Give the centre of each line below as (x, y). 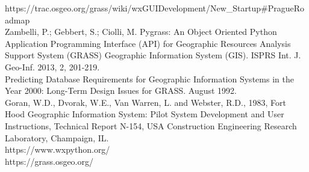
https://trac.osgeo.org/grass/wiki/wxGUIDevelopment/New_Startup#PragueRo (155, 8)
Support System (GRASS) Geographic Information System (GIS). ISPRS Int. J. (153, 55)
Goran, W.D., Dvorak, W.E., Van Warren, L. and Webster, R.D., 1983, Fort (145, 102)
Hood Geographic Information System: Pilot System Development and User (145, 114)
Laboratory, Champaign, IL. (57, 137)
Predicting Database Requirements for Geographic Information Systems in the (149, 78)
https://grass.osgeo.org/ (49, 161)
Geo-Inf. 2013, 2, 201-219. (52, 66)
